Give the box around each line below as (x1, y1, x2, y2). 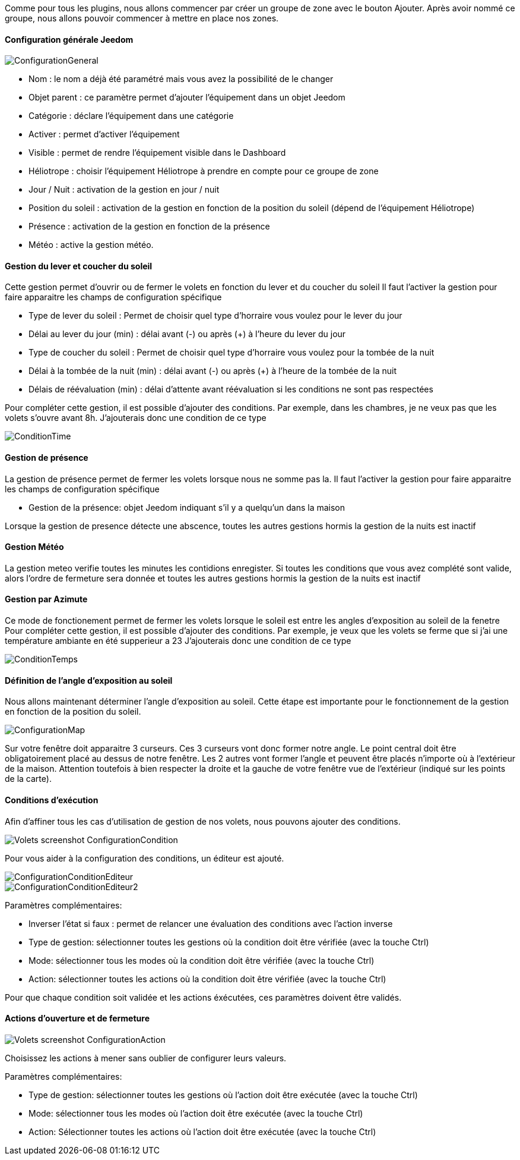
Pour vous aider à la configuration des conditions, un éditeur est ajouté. (5, 853, 284, 863)
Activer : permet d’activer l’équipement (28, 129, 180, 140)
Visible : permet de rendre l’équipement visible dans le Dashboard (28, 147, 286, 158)
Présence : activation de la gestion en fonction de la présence (28, 221, 270, 232)
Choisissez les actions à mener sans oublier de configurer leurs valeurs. (5, 1052, 287, 1063)
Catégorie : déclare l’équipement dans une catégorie (28, 111, 234, 121)
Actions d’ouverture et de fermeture (5, 1013, 150, 1024)
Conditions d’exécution (5, 794, 99, 805)
